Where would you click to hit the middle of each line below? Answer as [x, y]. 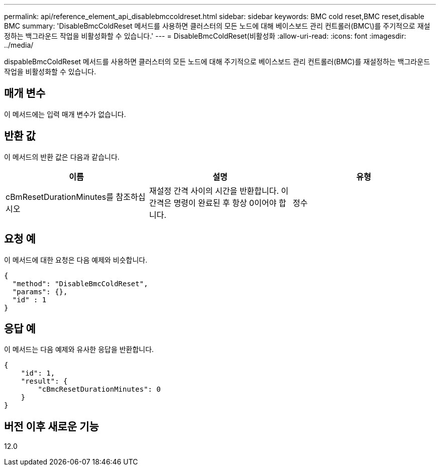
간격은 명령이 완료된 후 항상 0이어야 [213, 203]
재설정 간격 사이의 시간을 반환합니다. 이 [219, 191]
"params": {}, [40, 291]
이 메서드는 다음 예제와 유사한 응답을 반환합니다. [79, 349]
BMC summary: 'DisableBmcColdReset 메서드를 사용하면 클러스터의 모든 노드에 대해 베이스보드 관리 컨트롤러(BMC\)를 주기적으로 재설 [217, 26]
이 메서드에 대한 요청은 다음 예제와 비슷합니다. [76, 260]
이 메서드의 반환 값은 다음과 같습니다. [62, 157]
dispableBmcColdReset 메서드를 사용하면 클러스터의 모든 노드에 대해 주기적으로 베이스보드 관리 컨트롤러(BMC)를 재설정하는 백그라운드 [217, 62]
